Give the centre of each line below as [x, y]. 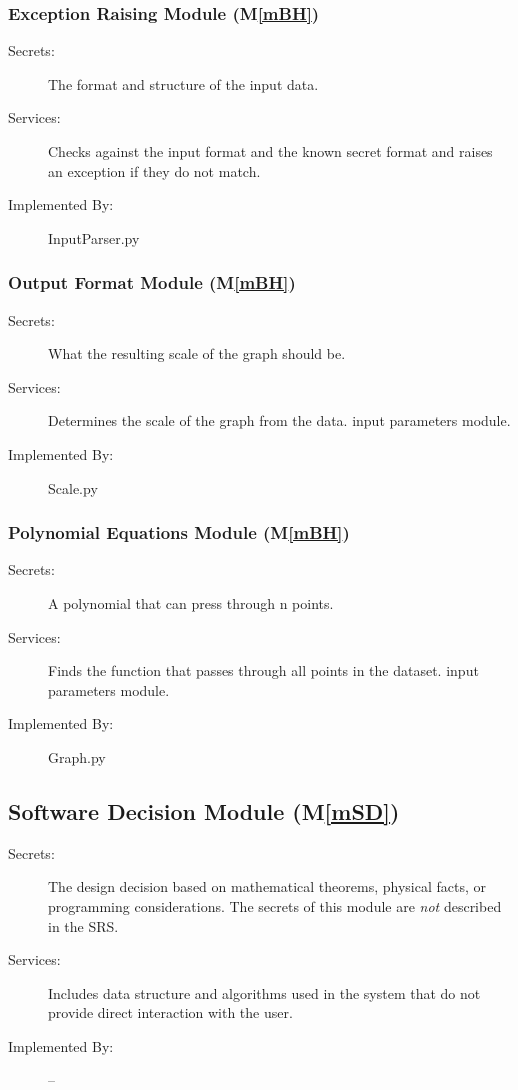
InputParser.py [94, 237]
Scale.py [73, 487]
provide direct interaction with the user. [170, 1012]
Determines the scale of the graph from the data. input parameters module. [279, 420]
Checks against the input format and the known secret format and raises [270, 151]
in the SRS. [83, 925]
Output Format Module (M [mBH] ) [152, 282]
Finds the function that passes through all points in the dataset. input [263, 670]
